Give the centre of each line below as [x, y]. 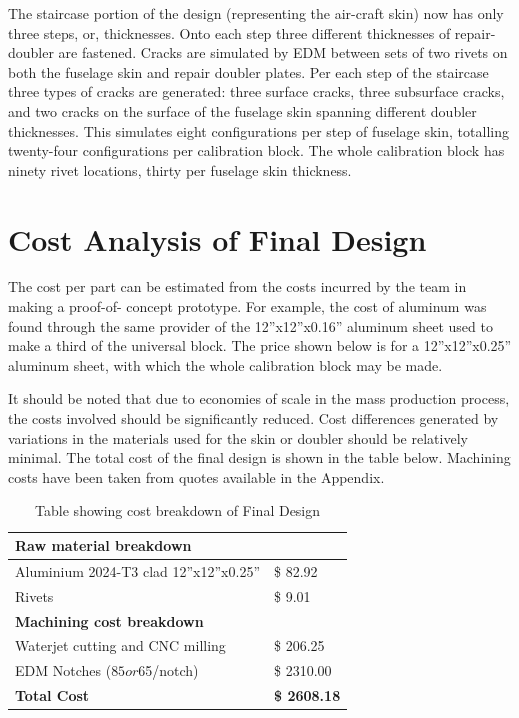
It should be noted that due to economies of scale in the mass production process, [259, 398]
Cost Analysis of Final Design [217, 238]
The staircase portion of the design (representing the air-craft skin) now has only [256, 13]
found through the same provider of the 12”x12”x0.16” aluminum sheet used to [250, 325]
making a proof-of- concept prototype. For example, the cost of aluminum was [247, 306]
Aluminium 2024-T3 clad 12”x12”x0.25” [137, 570]
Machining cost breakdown [109, 620]
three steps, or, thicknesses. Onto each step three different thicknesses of [229, 32]
